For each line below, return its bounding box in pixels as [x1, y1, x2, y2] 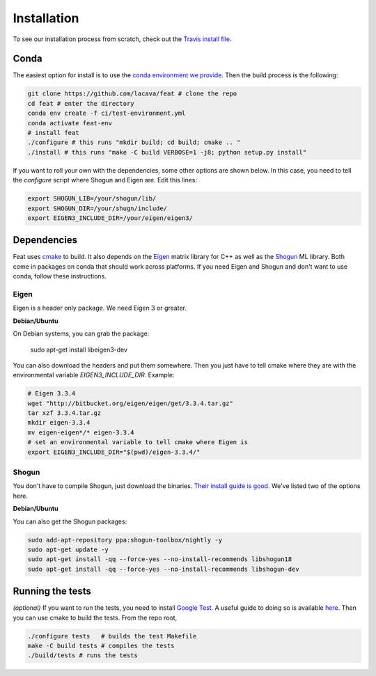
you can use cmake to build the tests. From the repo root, [13, 613, 178, 622]
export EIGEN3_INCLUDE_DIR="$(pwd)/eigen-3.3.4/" [27, 448, 201, 456]
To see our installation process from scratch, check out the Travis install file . [13, 35, 232, 43]
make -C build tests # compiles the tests [27, 641, 175, 650]
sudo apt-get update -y [27, 545, 109, 553]
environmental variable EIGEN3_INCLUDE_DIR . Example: [13, 371, 175, 379]
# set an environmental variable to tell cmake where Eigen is [27, 439, 249, 446]
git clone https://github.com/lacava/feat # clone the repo [27, 90, 237, 97]
